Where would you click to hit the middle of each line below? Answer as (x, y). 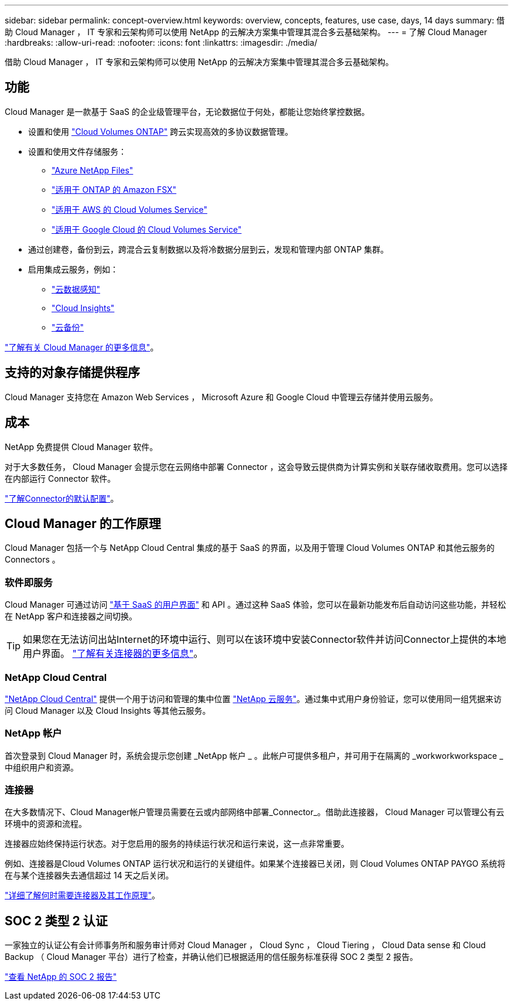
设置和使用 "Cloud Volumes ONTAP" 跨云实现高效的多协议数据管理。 (161, 131)
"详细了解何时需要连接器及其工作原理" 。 (83, 895)
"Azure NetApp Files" (93, 170)
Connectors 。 (33, 560)
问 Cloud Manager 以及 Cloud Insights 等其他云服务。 (108, 710)
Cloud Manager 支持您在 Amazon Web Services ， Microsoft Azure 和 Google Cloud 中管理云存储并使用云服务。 (221, 397)
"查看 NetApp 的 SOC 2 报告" (61, 977)
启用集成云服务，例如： (73, 269)
